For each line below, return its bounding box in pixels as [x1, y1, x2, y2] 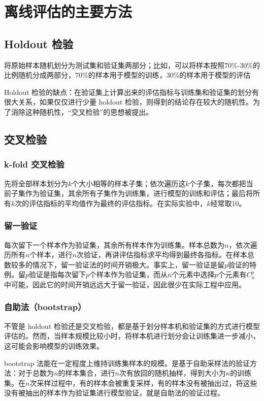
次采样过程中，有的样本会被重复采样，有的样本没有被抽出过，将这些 [29, 377, 257, 388]
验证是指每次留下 [29, 269, 86, 280]
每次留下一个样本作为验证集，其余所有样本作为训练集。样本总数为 [4, 239, 224, 250]
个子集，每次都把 [189, 178, 246, 188]
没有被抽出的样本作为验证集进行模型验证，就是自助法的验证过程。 [4, 387, 224, 398]
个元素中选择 [172, 269, 215, 280]
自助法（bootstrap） [4, 300, 86, 313]
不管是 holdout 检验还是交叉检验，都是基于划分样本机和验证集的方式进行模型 [4, 320, 260, 331]
